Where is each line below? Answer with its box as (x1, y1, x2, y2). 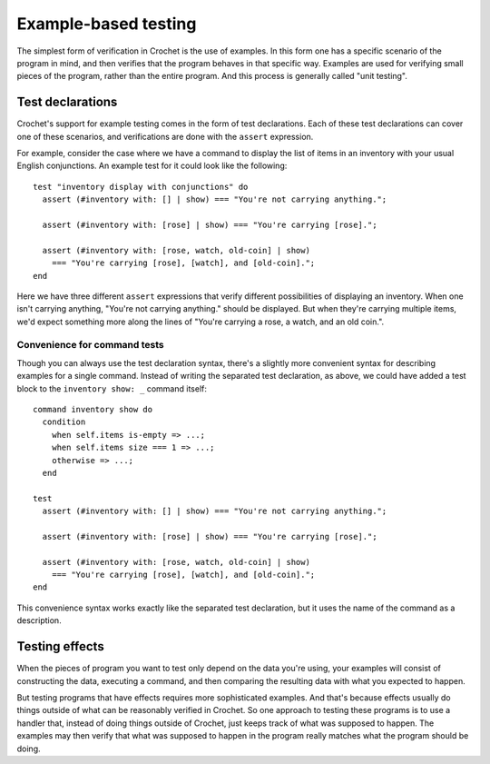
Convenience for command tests (16, 339, 164, 352)
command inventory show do (33, 404, 153, 415)
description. (16, 615, 63, 626)
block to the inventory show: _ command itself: (16, 382, 208, 394)
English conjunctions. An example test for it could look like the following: (16, 160, 288, 172)
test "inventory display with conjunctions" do (33, 182, 249, 192)
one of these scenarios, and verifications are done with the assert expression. (16, 131, 314, 142)
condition (42, 417, 86, 427)
